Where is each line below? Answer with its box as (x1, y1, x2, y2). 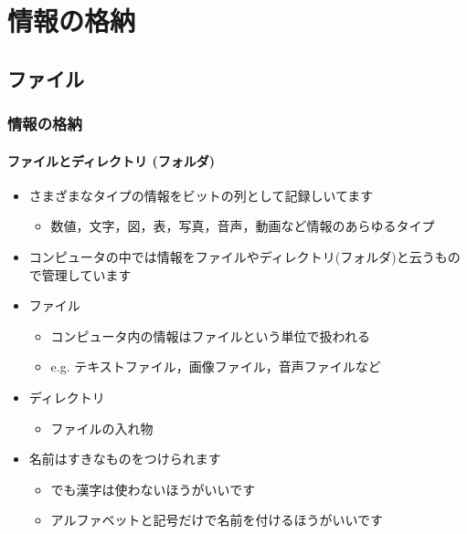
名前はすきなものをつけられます (28, 449, 221, 468)
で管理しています (28, 265, 132, 284)
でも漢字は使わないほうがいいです (50, 479, 256, 498)
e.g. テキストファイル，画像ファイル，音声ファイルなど (50, 357, 381, 376)
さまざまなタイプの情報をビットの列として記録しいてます (28, 185, 374, 204)
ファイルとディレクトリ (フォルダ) (7, 151, 215, 170)
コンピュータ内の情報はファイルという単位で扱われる (50, 326, 370, 345)
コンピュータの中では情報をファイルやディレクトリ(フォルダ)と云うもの (28, 246, 461, 266)
